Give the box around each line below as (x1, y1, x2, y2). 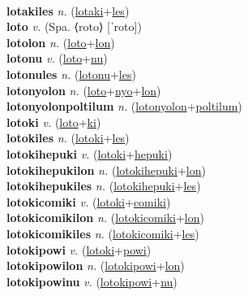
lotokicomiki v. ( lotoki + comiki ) (6, 193, 171, 210)
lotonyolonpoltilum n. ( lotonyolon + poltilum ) (6, 98, 242, 115)
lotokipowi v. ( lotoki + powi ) (6, 241, 152, 258)
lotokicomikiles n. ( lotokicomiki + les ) (6, 224, 199, 242)
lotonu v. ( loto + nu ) (6, 50, 108, 67)
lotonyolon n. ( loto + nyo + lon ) (6, 81, 161, 98)
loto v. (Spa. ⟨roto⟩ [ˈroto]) (6, 18, 142, 35)
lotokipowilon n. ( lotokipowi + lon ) (6, 257, 185, 274)
